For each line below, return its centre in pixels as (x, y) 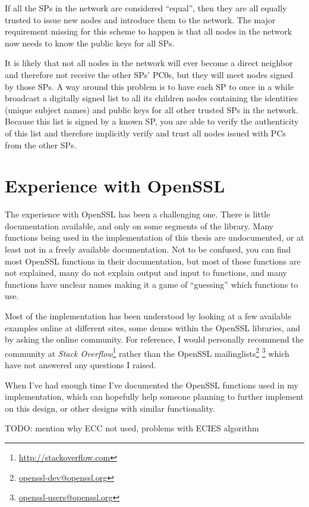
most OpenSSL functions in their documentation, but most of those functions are (153, 261)
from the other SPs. (41, 144)
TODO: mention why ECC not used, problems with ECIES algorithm (132, 428)
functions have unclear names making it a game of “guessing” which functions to (152, 284)
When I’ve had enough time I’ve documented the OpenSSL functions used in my (152, 385)
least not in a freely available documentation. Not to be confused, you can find (148, 249)
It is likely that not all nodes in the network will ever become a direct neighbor (149, 63)
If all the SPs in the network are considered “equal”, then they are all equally (146, 8)
